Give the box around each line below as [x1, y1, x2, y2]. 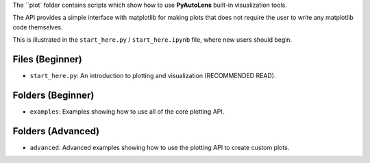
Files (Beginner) [12, 53, 82, 65]
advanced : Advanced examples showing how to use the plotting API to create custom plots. [29, 143, 290, 151]
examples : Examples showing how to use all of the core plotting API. [29, 107, 225, 116]
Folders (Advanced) [12, 125, 99, 137]
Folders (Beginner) [12, 89, 95, 101]
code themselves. [12, 23, 63, 31]
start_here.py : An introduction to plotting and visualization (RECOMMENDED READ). [29, 72, 276, 80]
